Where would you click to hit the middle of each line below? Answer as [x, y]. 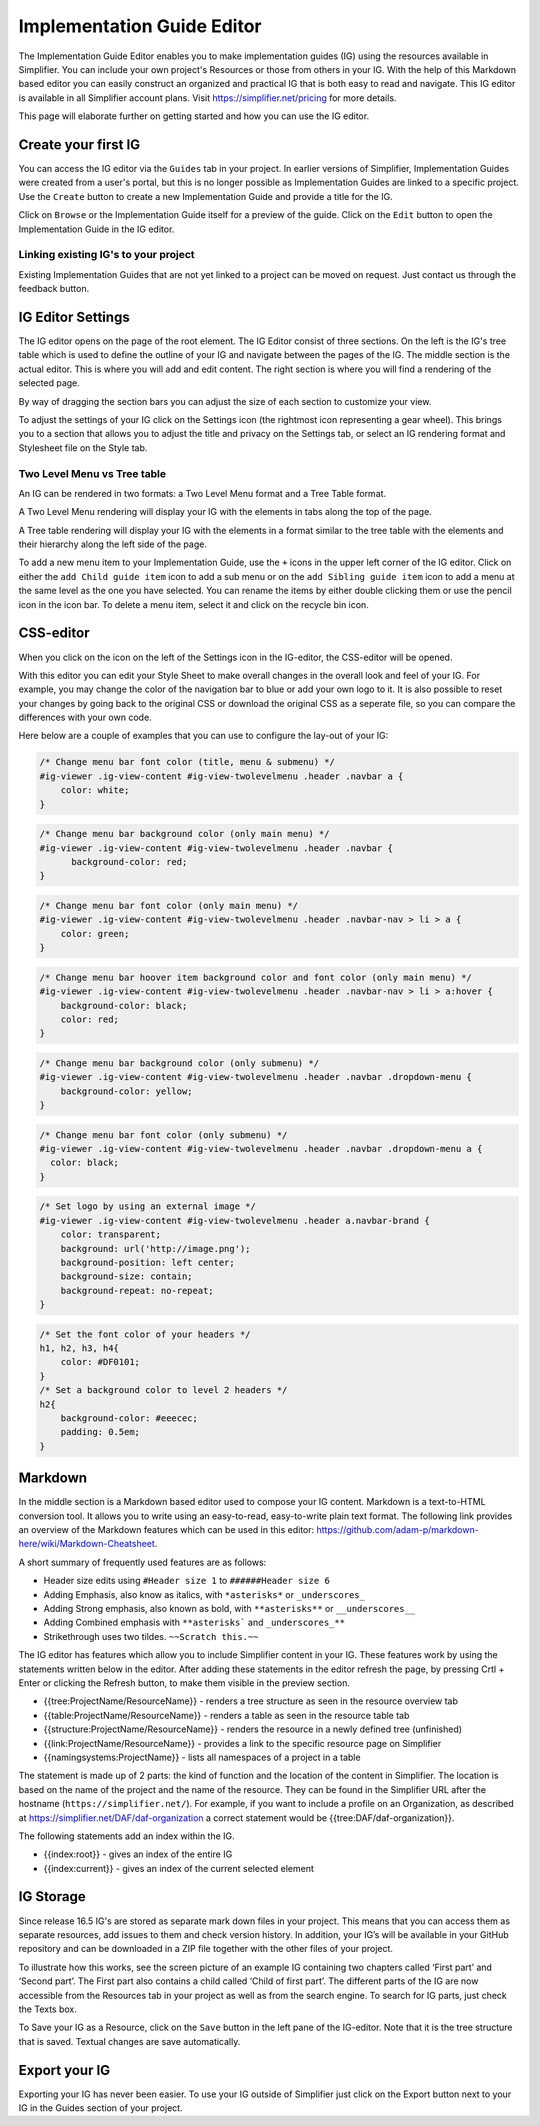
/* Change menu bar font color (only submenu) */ [163, 1134]
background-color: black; [124, 1005]
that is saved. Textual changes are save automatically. [129, 2041]
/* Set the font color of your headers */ [145, 1334]
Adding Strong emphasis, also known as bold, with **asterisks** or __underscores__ [229, 1609]
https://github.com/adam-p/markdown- [397, 1530]
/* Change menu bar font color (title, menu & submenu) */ [187, 762]
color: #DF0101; [100, 1362]
